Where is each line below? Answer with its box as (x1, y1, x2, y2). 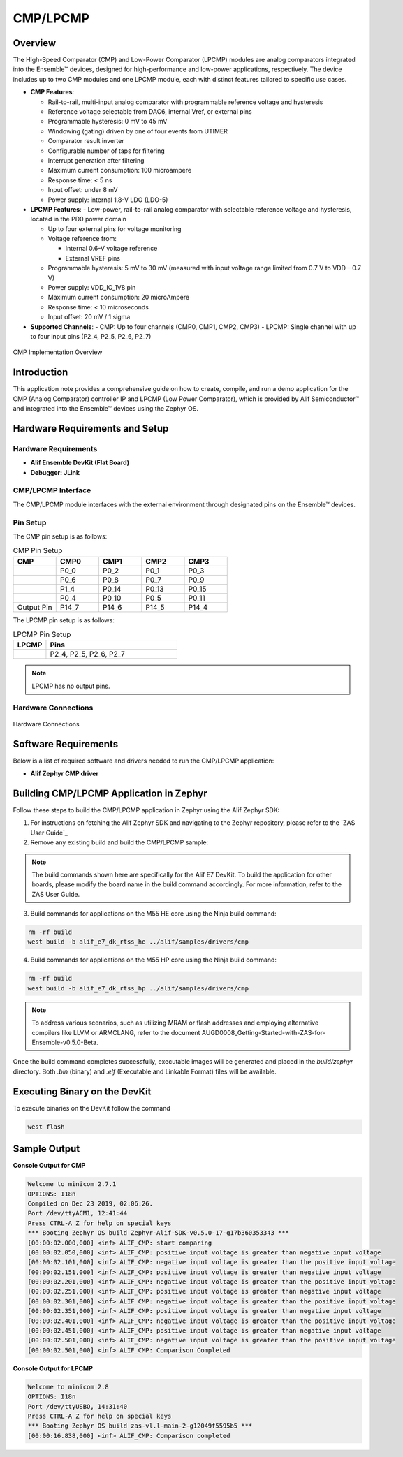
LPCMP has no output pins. (31, 682, 110, 690)
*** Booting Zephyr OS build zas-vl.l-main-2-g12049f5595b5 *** (27, 1422, 253, 1430)
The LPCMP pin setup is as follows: (13, 615, 115, 624)
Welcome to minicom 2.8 (27, 1383, 110, 1391)
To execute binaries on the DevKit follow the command (13, 1104, 170, 1112)
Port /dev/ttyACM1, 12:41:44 (27, 1209, 128, 1217)
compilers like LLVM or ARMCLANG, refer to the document (31, 1028, 200, 1037)
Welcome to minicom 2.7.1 (27, 1180, 117, 1188)
